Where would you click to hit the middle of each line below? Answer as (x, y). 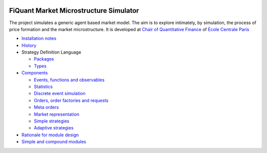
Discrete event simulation (60, 93)
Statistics (43, 87)
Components (35, 73)
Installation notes (39, 38)
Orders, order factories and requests (71, 100)
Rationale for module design (50, 135)
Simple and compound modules (54, 142)
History (29, 45)
